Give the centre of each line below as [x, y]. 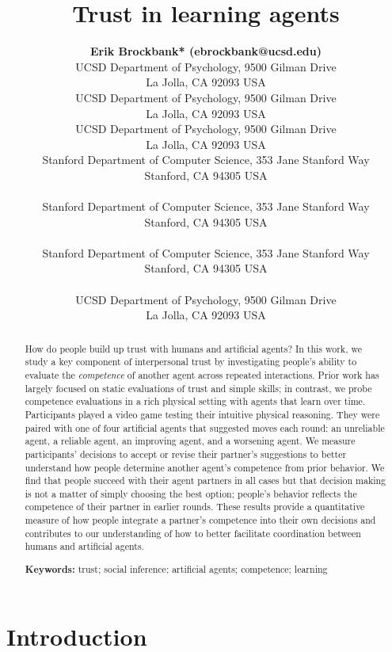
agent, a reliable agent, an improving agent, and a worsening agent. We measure [190, 441]
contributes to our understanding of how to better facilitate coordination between [193, 533]
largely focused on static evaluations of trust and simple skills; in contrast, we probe [198, 388]
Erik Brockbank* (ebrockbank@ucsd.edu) [206, 51]
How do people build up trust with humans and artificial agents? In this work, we [193, 348]
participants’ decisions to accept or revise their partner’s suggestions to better [186, 454]
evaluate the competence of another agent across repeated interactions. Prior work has [202, 374]
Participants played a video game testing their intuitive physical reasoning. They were [202, 414]
